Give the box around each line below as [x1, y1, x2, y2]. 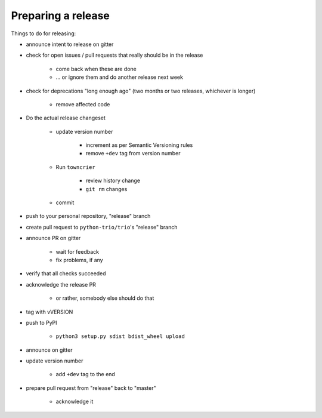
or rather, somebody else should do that [55, 294, 154, 302]
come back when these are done [55, 65, 137, 72]
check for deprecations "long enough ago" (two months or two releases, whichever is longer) [26, 87, 256, 94]
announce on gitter [26, 346, 73, 354]
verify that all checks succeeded [26, 270, 107, 277]
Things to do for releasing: [11, 30, 76, 37]
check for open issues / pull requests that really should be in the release [26, 51, 203, 59]
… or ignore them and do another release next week [55, 73, 183, 81]
